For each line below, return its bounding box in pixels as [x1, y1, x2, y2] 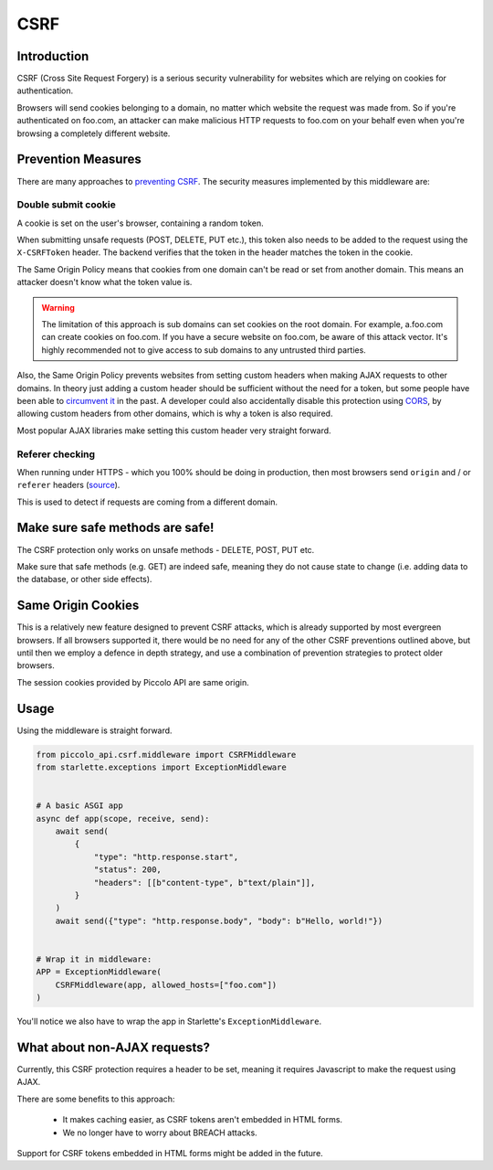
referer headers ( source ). [16, 480, 121, 491]
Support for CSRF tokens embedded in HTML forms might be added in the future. [16, 1147, 323, 1158]
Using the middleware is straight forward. [16, 725, 173, 736]
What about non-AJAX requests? [16, 1039, 210, 1055]
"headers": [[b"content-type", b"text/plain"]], [93, 877, 316, 888]
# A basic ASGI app [36, 801, 123, 811]
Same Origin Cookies [16, 598, 140, 613]
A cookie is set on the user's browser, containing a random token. [16, 218, 264, 229]
